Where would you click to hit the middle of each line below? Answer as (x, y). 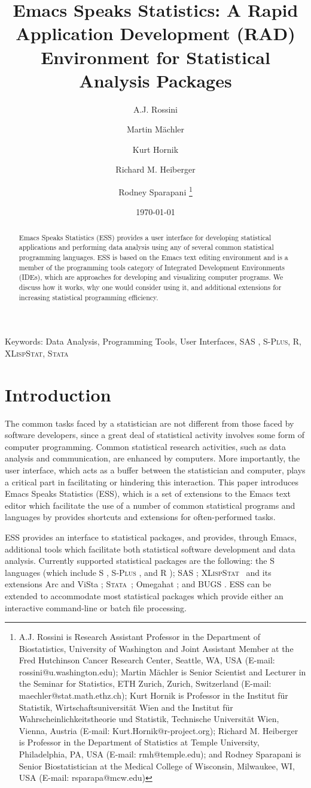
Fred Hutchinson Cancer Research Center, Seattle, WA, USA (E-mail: (147, 660)
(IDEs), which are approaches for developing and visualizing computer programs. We (151, 277)
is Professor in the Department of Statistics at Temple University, (139, 742)
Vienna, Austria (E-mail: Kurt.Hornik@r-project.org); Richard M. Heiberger (158, 730)
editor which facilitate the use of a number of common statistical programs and (150, 505)
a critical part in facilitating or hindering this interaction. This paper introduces (152, 481)
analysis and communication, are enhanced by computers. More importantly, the (153, 458)
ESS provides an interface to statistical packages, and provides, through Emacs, (151, 537)
